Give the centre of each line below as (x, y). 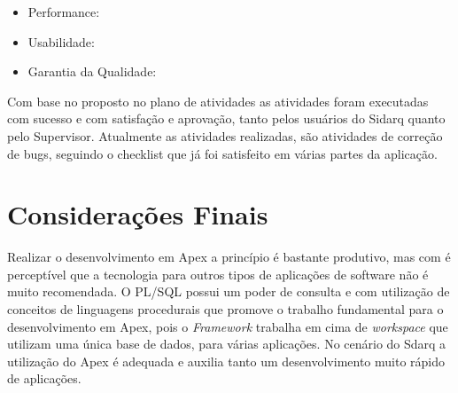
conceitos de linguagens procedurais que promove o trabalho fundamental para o (225, 309)
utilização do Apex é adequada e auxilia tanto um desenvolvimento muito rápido (226, 361)
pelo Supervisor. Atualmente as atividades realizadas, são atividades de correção (225, 135)
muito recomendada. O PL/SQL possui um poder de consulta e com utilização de (229, 291)
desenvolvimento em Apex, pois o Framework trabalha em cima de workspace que (228, 326)
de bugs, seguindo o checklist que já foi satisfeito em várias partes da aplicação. (222, 153)
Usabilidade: (61, 41)
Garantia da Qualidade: (92, 71)
